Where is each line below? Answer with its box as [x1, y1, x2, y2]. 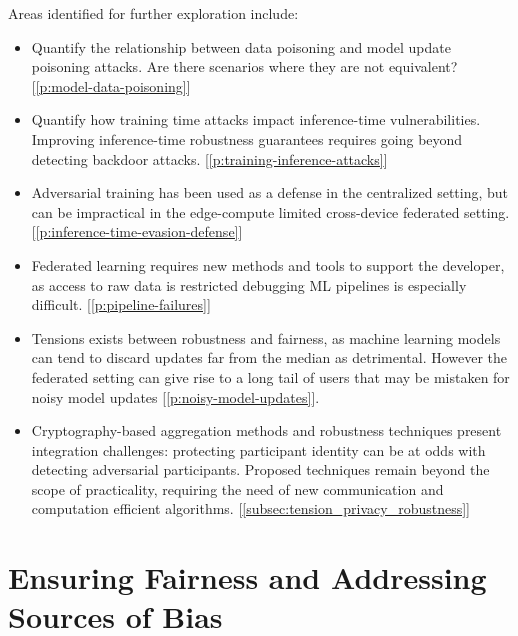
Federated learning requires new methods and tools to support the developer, [31, 254, 505, 275]
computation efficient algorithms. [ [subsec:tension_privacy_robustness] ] [31, 498, 470, 519]
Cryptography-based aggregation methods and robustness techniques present [31, 420, 502, 441]
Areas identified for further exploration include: [8, 3, 299, 23]
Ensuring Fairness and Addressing [8, 557, 487, 598]
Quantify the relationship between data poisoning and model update [31, 36, 451, 57]
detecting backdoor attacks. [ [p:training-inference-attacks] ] [31, 148, 388, 169]
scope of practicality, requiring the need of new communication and [31, 478, 444, 499]
